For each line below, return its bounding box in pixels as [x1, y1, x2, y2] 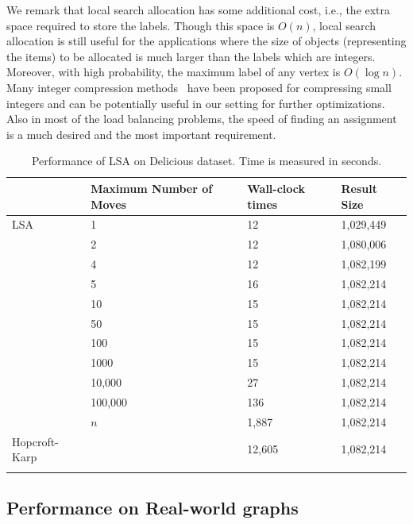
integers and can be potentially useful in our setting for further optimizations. [6, 94, 385, 111]
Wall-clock [247, 179, 305, 196]
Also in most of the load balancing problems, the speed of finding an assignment [6, 110, 397, 127]
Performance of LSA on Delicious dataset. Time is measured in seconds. [31, 152, 382, 169]
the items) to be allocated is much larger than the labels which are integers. [6, 48, 376, 64]
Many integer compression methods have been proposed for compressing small [6, 79, 392, 95]
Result [341, 179, 378, 196]
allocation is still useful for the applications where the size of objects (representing [6, 33, 407, 49]
